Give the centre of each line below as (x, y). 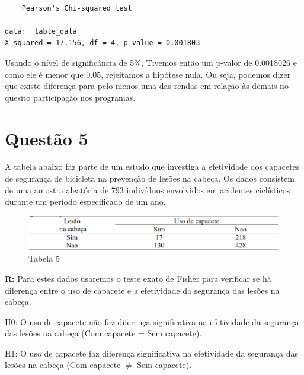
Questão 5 (47, 138)
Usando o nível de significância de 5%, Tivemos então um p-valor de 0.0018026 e (151, 62)
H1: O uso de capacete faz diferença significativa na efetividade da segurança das (152, 353)
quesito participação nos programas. (70, 97)
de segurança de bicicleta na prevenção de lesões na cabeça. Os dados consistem (150, 178)
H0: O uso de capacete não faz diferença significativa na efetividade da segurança (152, 321)
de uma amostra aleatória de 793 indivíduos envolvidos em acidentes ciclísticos (148, 190)
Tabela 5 (44, 258)
